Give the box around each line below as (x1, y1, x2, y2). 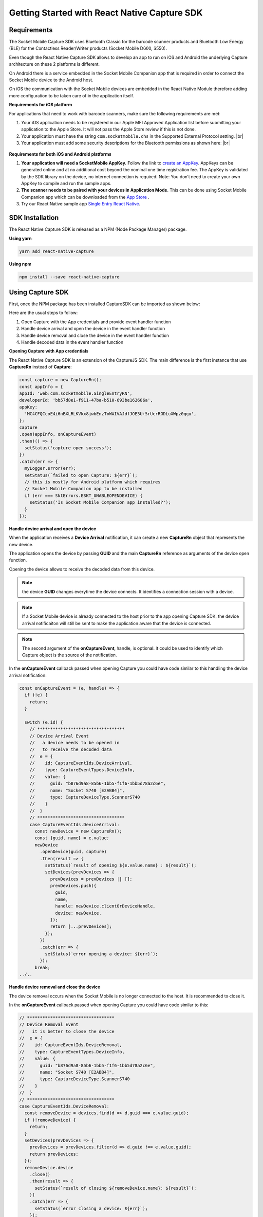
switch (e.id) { (24, 719, 63, 725)
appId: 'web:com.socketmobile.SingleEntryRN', (19, 390, 132, 396)
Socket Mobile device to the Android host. (9, 77, 94, 83)
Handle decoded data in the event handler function (21, 339, 124, 345)
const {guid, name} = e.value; (35, 835, 110, 841)
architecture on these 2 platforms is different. (9, 61, 100, 67)
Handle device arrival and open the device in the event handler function (21, 326, 165, 332)
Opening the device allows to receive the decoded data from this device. (9, 566, 155, 572)
